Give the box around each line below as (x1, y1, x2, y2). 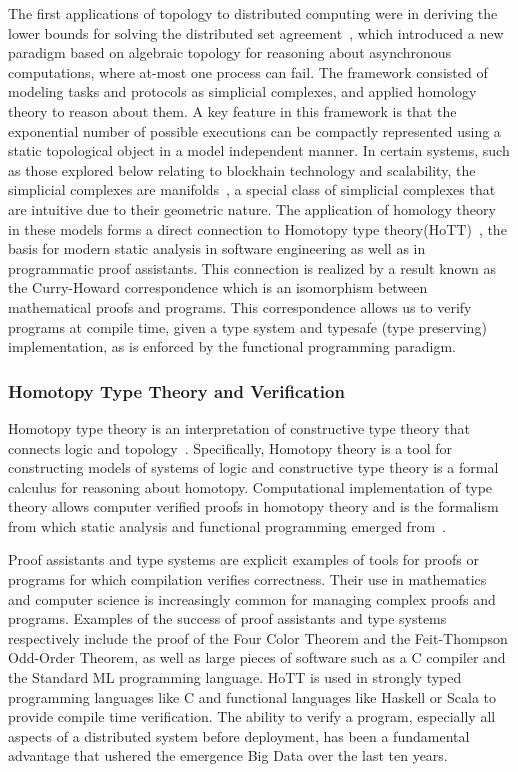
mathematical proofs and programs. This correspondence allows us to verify (8, 296, 472, 317)
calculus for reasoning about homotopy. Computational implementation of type (8, 476, 493, 497)
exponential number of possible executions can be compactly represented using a (8, 120, 501, 141)
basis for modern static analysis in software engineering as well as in (8, 238, 426, 259)
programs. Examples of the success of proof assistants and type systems (8, 608, 447, 629)
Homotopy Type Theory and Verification (8, 378, 345, 403)
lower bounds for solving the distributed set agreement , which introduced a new (8, 22, 504, 43)
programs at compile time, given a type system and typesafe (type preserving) (8, 316, 487, 337)
